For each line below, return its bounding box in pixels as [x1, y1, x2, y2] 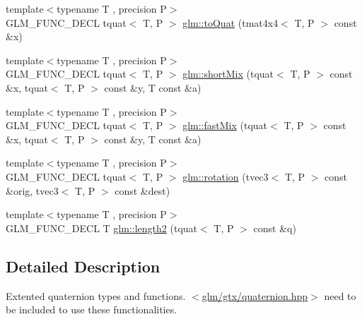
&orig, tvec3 [6, 183, 59, 198]
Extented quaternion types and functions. [6, 288, 186, 303]
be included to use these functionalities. [6, 302, 177, 317]
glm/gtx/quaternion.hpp [202, 288, 308, 303]
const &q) [253, 220, 296, 235]
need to [324, 288, 356, 303]
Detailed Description [6, 255, 160, 277]
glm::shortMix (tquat [182, 66, 274, 81]
